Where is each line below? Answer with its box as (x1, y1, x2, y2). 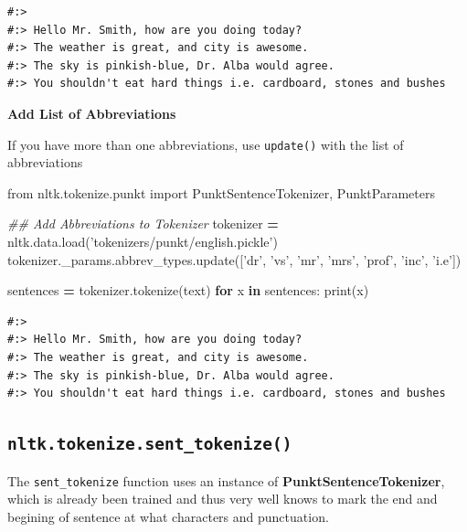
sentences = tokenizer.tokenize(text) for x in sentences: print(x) (7, 281, 369, 300)
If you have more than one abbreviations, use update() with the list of (7, 134, 404, 154)
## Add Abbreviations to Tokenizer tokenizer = (7, 214, 279, 233)
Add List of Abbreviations (7, 103, 176, 122)
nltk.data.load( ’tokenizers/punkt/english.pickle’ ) (7, 232, 278, 250)
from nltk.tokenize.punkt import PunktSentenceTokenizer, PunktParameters (7, 183, 435, 202)
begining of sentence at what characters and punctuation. (7, 506, 329, 526)
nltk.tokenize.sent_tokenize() (7, 434, 292, 454)
